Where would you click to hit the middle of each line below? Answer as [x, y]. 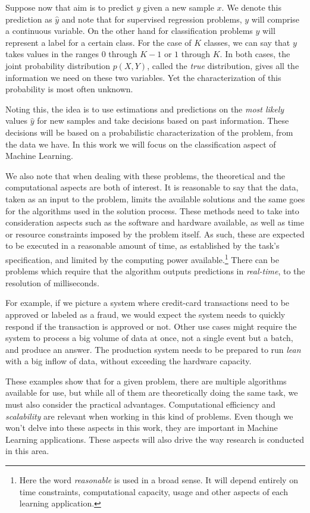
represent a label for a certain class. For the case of [98, 42]
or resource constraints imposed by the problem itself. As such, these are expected [155, 234]
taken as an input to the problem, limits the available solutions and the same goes [155, 198]
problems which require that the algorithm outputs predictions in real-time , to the [155, 271]
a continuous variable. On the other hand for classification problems [129, 31]
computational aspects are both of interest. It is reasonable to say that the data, [152, 187]
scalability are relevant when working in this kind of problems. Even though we [149, 416]
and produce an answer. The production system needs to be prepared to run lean [153, 349]
